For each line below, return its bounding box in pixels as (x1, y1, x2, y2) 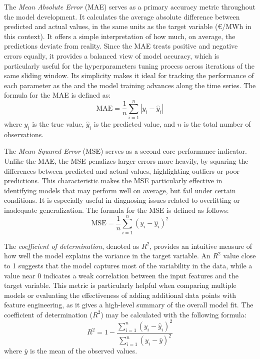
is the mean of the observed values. (30, 345, 137, 356)
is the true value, (32, 119, 84, 129)
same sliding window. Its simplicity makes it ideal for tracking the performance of (4, 70, 254, 81)
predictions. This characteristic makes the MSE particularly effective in (4, 175, 222, 186)
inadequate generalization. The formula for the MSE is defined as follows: (4, 205, 229, 215)
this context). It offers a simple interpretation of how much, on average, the (4, 31, 235, 41)
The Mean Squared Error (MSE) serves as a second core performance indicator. (4, 146, 247, 156)
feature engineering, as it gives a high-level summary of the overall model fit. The (4, 299, 253, 310)
